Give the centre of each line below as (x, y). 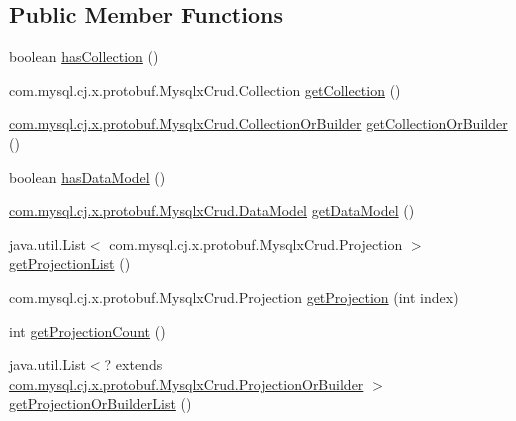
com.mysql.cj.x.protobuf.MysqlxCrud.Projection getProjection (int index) (234, 296)
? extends (133, 364)
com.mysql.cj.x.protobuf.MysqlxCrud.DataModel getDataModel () (212, 210)
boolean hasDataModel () (87, 176)
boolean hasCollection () (84, 56)
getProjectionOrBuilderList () (100, 403)
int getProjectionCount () (87, 330)
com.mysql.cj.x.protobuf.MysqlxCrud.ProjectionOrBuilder (186, 383)
